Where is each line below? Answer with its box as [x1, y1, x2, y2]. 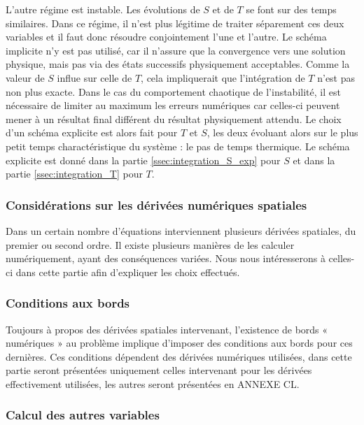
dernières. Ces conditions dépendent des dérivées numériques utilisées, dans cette [6, 349, 352, 363]
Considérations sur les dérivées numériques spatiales [6, 196, 307, 213]
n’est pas [317, 70, 356, 85]
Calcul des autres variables [6, 406, 160, 424]
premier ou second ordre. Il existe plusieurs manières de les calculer [6, 237, 295, 252]
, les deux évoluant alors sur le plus [206, 125, 358, 140]
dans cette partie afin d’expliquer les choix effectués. [15, 264, 240, 279]
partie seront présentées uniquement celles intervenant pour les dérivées [6, 363, 312, 377]
